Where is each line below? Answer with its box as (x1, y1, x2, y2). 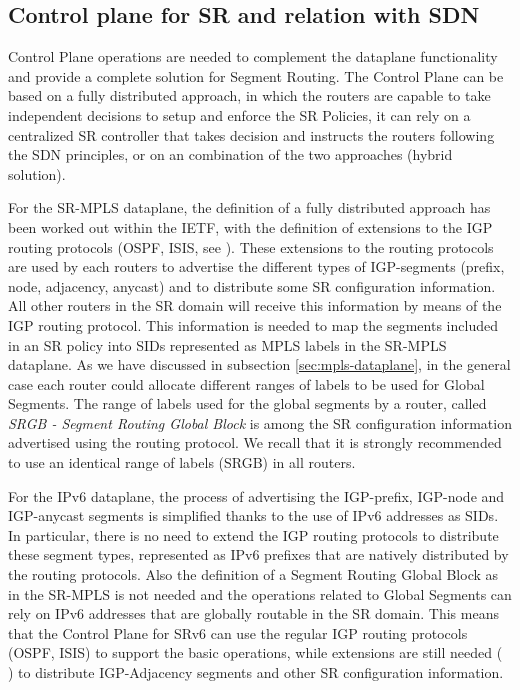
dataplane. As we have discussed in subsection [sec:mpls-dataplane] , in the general (8, 354, 511, 375)
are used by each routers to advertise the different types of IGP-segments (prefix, (8, 256, 505, 277)
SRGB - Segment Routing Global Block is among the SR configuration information (8, 412, 512, 433)
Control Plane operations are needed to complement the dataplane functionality (8, 46, 498, 67)
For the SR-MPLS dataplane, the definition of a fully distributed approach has (8, 197, 491, 218)
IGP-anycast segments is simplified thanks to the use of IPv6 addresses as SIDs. (8, 505, 499, 526)
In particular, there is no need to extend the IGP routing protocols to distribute (8, 524, 499, 545)
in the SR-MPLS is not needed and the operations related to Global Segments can (8, 583, 512, 604)
